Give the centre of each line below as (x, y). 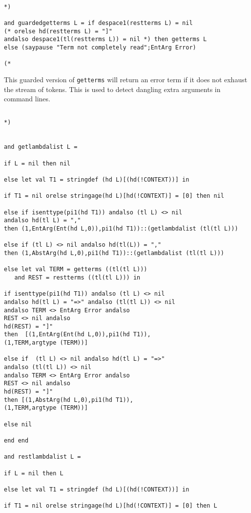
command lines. (27, 99)
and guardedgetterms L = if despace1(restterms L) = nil (98, 23)
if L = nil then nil (37, 163)
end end (16, 441)
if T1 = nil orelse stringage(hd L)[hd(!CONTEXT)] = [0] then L (111, 506)
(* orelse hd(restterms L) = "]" (58, 31)
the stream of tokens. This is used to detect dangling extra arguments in (112, 89)
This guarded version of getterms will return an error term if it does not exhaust (126, 79)
